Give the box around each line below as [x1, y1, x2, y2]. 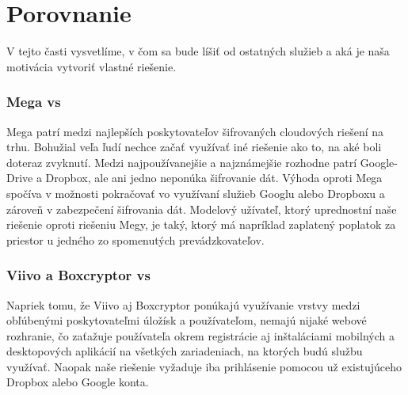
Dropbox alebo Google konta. [6, 374, 149, 390]
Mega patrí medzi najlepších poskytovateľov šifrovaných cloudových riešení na [6, 123, 384, 139]
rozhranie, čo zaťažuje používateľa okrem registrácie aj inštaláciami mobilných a [6, 327, 395, 344]
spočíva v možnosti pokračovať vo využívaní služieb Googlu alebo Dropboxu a [6, 184, 385, 201]
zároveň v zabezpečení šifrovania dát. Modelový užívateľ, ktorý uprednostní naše [6, 200, 397, 217]
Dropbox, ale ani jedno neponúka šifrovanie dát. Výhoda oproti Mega [45, 169, 383, 186]
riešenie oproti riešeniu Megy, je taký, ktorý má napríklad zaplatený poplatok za [6, 216, 396, 233]
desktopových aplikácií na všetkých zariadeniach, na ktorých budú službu [6, 343, 363, 359]
